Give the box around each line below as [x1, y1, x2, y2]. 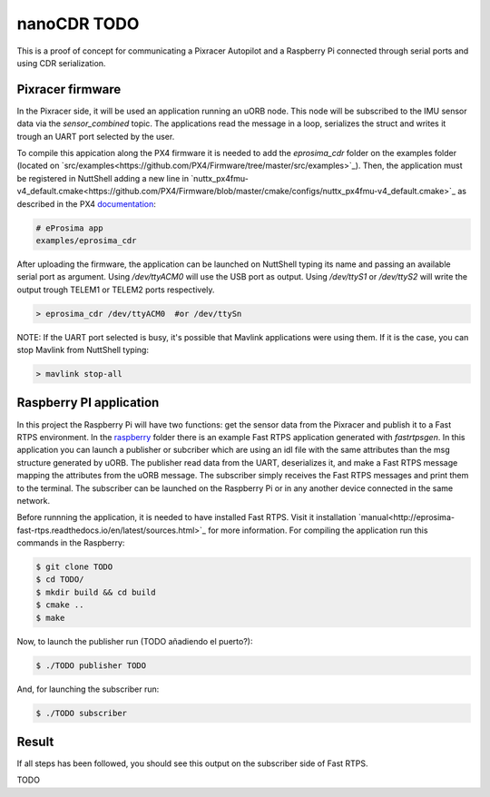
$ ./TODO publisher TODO [35, 660, 147, 671]
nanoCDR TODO [16, 14, 140, 34]
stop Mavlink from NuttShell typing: [16, 345, 150, 356]
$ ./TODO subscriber [35, 708, 127, 718]
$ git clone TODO [35, 562, 113, 572]
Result [16, 733, 54, 749]
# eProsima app [35, 222, 103, 233]
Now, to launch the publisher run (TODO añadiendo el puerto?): [16, 635, 253, 646]
